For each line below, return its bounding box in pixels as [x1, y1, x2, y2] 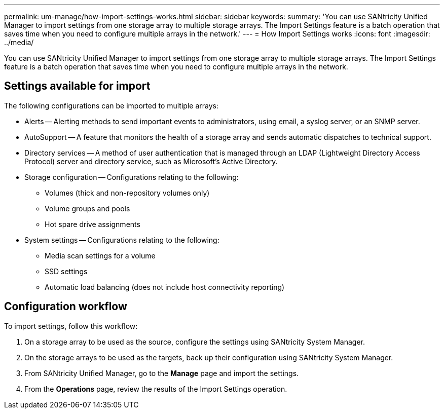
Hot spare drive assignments [45, 219, 140, 229]
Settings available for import [4, 80, 151, 93]
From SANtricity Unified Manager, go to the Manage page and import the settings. [24, 368, 299, 378]
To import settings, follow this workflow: [4, 321, 138, 330]
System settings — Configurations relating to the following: [24, 235, 219, 244]
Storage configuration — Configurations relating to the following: [24, 172, 239, 181]
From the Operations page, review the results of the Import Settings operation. [24, 384, 287, 393]
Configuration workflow [4, 300, 127, 313]
